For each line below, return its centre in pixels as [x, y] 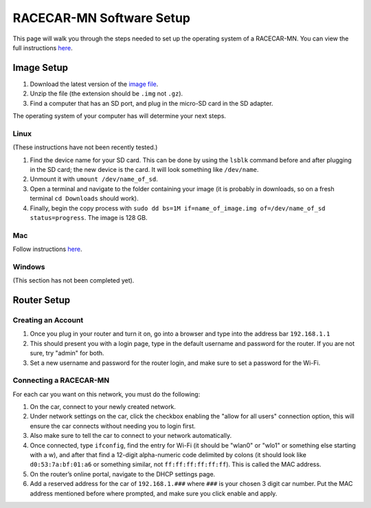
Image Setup [41, 68]
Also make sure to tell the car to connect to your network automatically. [131, 436]
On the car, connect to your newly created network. [103, 407]
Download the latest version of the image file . [94, 84]
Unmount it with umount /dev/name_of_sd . [94, 179]
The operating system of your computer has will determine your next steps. [120, 116]
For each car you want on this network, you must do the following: [106, 394]
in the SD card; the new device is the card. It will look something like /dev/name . [144, 169]
